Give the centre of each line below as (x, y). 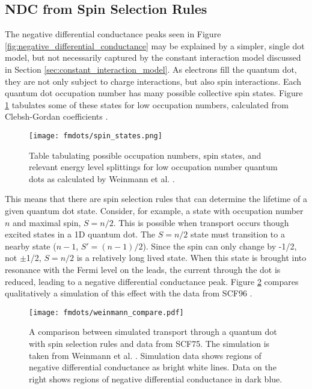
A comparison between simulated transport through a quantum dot (153, 332)
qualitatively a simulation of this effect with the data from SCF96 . (129, 293)
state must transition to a (237, 234)
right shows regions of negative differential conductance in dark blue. (156, 378)
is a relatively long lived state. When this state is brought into (191, 258)
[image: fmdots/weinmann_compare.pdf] (106, 312)
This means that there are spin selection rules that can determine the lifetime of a (156, 199)
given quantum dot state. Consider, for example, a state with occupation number (154, 210)
